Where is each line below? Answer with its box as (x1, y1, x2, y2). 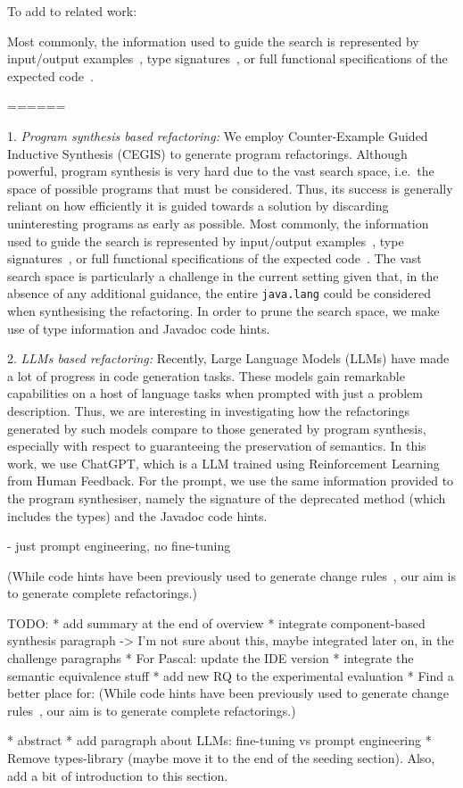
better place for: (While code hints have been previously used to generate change (7, 684, 450, 702)
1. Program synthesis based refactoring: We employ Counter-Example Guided (7, 126, 428, 145)
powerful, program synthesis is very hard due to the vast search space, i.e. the (7, 162, 434, 180)
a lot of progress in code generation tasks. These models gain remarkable (7, 366, 405, 385)
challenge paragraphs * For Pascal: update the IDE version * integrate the (7, 649, 414, 668)
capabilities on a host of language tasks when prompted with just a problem (7, 384, 423, 402)
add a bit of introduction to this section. (7, 766, 228, 784)
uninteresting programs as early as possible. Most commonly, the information (7, 213, 429, 232)
